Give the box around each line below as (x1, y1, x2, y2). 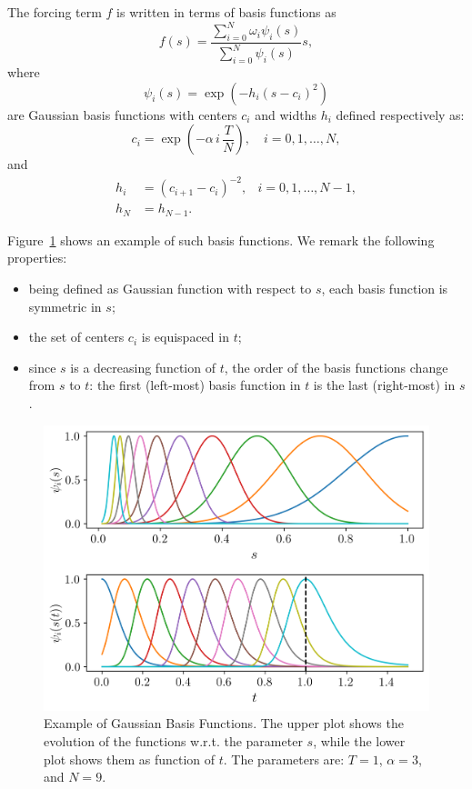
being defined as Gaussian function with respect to (28, 279, 312, 298)
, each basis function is (321, 279, 448, 298)
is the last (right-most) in (313, 375, 456, 394)
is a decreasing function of (70, 357, 216, 376)
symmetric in (28, 296, 102, 315)
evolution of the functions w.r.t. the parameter (44, 731, 303, 750)
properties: (7, 248, 67, 267)
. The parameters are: (223, 749, 345, 768)
